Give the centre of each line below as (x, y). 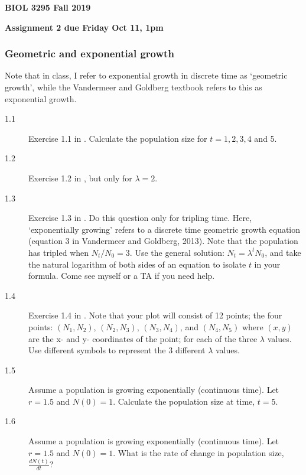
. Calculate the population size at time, (184, 401)
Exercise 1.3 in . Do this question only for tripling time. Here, (140, 218)
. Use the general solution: (177, 252)
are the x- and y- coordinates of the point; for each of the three (143, 338)
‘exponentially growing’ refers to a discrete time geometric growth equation (165, 229)
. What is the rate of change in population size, (198, 452)
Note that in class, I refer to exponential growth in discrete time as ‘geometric (146, 75)
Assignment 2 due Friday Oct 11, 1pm (84, 27)
